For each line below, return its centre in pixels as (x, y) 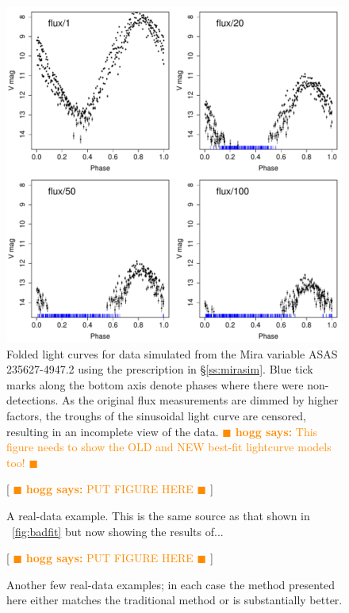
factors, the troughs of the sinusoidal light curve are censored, (156, 415)
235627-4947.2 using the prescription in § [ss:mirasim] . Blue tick (160, 369)
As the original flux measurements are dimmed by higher (200, 400)
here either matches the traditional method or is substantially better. (174, 600)
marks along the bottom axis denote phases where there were (155, 384)
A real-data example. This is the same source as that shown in (158, 515)
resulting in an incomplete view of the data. (113, 431)
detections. (33, 400)
